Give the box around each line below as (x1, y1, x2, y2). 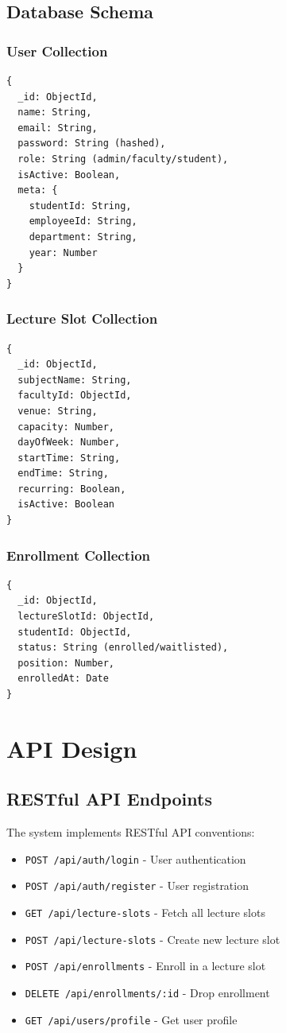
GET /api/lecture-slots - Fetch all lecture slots (25, 904, 265, 921)
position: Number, (17, 657, 115, 669)
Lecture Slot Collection (6, 309, 158, 328)
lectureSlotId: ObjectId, (17, 611, 155, 623)
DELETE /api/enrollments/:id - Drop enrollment (25, 984, 270, 1001)
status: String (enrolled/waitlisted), (17, 642, 229, 654)
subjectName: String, (17, 374, 132, 386)
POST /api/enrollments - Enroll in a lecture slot (25, 957, 266, 974)
